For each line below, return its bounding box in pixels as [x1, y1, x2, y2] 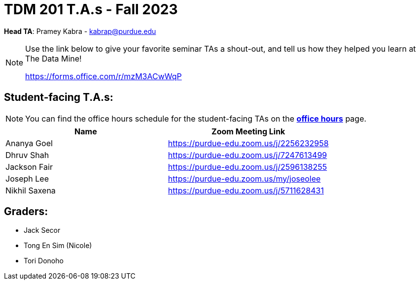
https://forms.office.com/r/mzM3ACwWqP [25, 71, 182, 81]
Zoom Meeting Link [211, 126, 285, 136]
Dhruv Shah [5, 150, 49, 160]
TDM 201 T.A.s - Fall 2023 [4, 1, 178, 18]
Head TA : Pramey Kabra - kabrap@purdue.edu [4, 27, 156, 35]
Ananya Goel [5, 138, 53, 148]
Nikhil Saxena [5, 185, 56, 195]
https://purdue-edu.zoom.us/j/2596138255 [168, 161, 327, 172]
